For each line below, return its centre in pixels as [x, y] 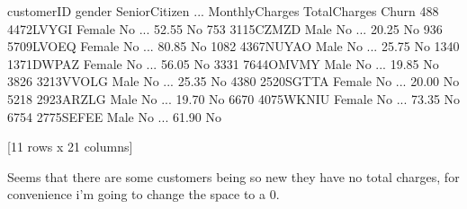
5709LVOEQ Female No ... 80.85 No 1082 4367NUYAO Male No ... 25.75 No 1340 [233, 46]
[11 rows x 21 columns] [70, 147]
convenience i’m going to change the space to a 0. [144, 194]
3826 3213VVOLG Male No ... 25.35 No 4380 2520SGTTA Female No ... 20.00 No [233, 81]
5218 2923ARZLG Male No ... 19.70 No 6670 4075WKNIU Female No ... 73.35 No [234, 98]
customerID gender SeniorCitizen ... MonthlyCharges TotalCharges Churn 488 [223, 11]
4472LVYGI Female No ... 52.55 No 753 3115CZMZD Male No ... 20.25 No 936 [225, 28]
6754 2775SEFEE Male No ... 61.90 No [115, 116]
